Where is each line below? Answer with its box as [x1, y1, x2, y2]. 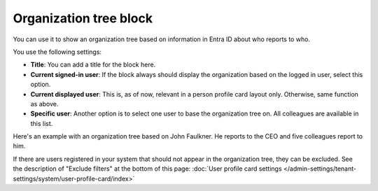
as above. [30, 99, 59, 108]
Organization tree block [13, 10, 153, 26]
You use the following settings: [13, 48, 101, 56]
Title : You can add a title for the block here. [30, 60, 156, 69]
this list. [30, 119, 53, 127]
